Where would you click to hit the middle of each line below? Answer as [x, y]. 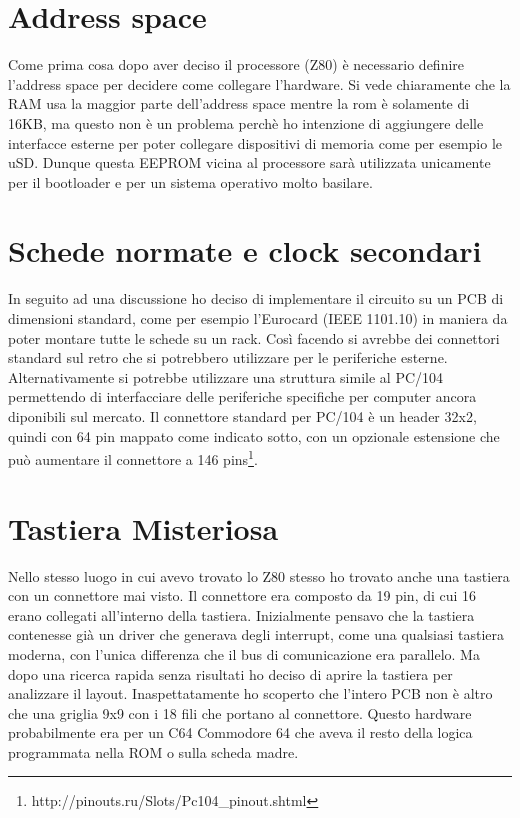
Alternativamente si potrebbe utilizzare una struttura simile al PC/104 [226, 376]
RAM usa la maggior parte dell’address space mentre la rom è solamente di [239, 103]
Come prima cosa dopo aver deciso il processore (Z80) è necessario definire [236, 64]
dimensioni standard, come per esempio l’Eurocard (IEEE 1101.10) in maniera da [258, 318]
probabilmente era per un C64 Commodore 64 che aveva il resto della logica [240, 732]
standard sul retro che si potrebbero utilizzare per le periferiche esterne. [228, 357]
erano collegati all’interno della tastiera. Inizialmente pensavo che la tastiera [241, 614]
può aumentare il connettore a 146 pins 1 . [133, 457]
